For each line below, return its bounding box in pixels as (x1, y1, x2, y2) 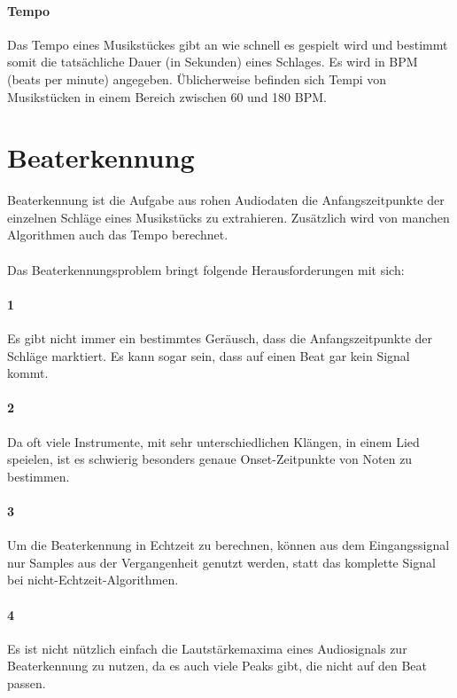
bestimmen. (7, 467, 70, 485)
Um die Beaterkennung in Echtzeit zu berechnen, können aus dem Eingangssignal (7, 536, 450, 554)
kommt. (7, 364, 49, 382)
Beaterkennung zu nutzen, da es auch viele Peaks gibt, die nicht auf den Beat (7, 656, 428, 675)
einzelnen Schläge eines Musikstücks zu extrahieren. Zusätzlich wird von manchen (7, 208, 450, 226)
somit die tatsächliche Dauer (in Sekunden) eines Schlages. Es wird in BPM (7, 52, 418, 71)
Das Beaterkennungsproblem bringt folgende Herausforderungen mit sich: (7, 260, 405, 278)
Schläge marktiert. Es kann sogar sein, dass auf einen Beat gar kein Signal (7, 346, 410, 365)
